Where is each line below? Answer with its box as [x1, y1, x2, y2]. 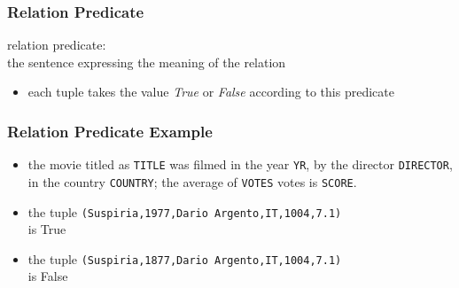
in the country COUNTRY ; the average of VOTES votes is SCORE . [27, 172, 357, 191]
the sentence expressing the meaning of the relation [7, 52, 286, 71]
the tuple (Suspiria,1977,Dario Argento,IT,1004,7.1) [27, 202, 342, 221]
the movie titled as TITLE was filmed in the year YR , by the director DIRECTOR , [27, 155, 453, 174]
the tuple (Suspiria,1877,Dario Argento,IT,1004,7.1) [27, 249, 342, 268]
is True [27, 220, 66, 238]
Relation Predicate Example [7, 120, 213, 142]
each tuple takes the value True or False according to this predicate [27, 82, 394, 101]
